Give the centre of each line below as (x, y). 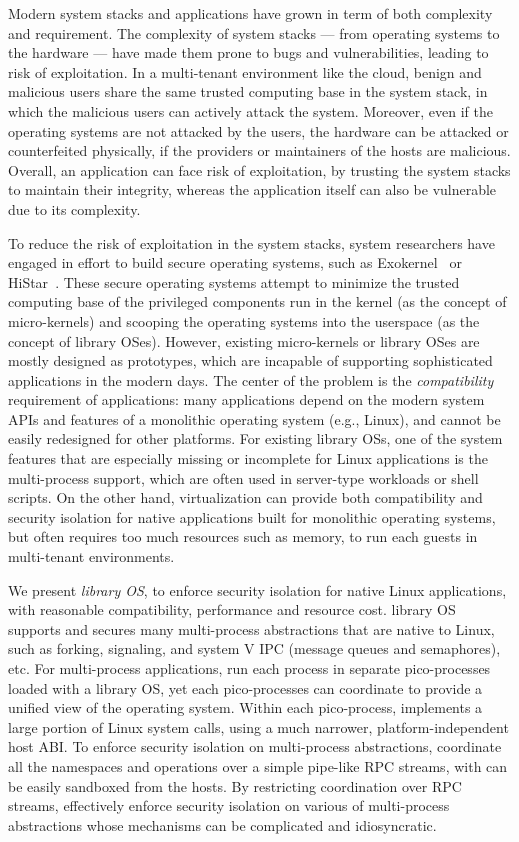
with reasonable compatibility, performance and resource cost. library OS (232, 609)
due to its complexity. (74, 208)
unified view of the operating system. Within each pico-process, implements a (245, 707)
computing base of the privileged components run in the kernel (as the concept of (257, 301)
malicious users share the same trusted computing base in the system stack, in (248, 91)
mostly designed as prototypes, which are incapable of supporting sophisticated (250, 360)
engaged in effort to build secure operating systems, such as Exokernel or (235, 262)
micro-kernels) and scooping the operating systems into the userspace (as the (244, 320)
